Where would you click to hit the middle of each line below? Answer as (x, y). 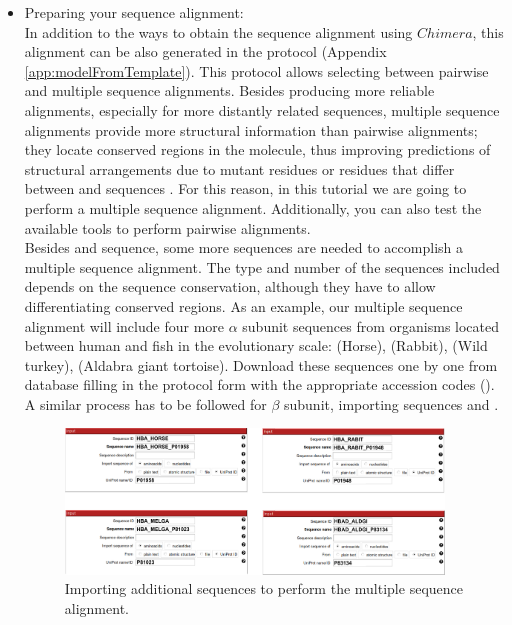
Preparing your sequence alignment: (134, 12)
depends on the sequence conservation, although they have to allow (230, 286)
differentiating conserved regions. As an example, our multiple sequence (243, 305)
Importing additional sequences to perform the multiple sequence (263, 588)
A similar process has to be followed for (145, 403)
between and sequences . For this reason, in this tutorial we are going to (245, 188)
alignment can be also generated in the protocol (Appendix (205, 51)
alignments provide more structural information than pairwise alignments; (251, 129)
